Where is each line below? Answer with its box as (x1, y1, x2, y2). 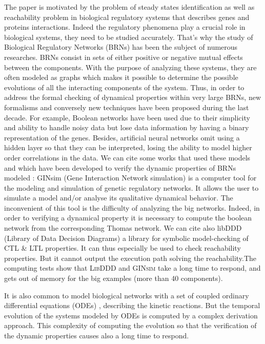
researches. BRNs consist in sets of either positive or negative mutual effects (4, 51, 243, 62)
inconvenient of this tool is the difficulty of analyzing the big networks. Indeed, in (4, 202, 260, 213)
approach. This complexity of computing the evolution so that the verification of (4, 320, 257, 331)
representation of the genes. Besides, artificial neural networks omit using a (4, 132, 240, 143)
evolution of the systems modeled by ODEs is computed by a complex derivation (4, 310, 258, 320)
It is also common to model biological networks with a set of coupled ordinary (4, 290, 249, 300)
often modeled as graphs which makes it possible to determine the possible (4, 72, 238, 83)
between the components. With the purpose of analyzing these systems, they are (4, 62, 257, 72)
